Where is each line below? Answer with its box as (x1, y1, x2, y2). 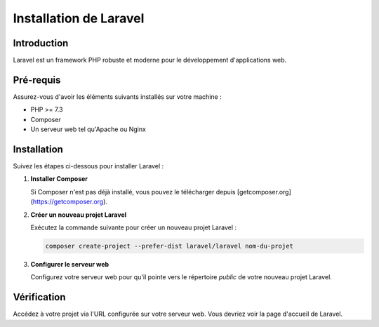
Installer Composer (30, 175, 88, 183)
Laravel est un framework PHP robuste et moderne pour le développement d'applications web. (13, 56, 287, 65)
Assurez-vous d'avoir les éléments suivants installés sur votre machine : (13, 92, 222, 101)
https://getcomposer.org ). (32, 197, 108, 206)
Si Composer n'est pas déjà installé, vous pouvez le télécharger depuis (30, 187, 236, 196)
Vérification (13, 291, 66, 303)
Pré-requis (13, 74, 61, 86)
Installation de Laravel (13, 11, 145, 26)
